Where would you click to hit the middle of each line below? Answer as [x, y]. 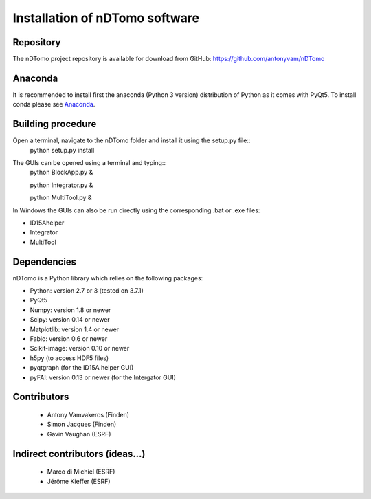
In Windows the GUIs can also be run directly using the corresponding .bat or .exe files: [136, 210]
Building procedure [55, 124]
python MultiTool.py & [61, 198]
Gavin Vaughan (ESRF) [79, 434]
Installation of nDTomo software [106, 18]
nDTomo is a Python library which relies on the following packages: [108, 278]
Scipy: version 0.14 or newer [70, 320]
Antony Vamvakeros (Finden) [88, 415]
